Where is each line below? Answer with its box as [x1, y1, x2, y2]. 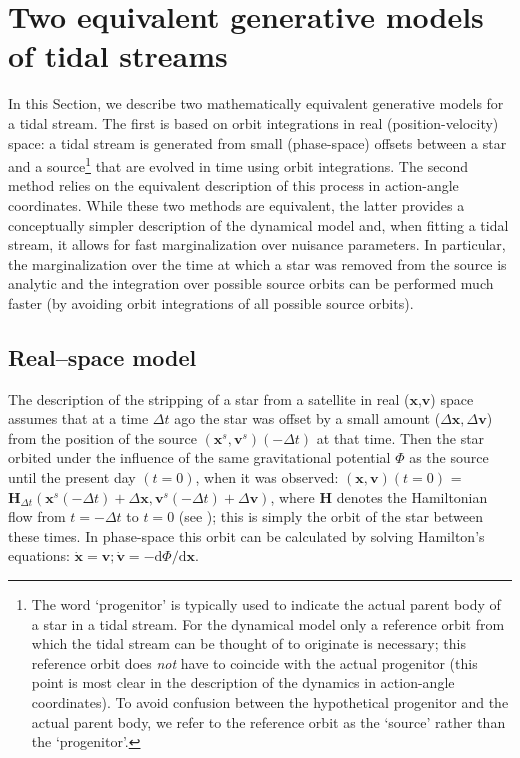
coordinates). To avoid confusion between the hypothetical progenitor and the [31, 692, 509, 713]
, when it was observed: [195, 467, 339, 488]
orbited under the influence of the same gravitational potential [8, 447, 391, 468]
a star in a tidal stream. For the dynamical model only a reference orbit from [31, 613, 505, 634]
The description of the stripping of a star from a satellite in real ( [8, 388, 410, 409]
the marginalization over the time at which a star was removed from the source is [8, 253, 507, 274]
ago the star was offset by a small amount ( [174, 408, 441, 429]
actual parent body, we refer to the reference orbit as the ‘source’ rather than [31, 711, 506, 732]
